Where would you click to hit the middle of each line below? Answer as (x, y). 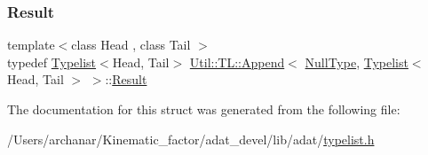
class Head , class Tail (131, 45)
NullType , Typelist (357, 62)
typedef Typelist (52, 62)
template (31, 45)
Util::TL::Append (237, 62)
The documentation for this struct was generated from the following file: (204, 109)
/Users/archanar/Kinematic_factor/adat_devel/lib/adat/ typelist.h (191, 139)
